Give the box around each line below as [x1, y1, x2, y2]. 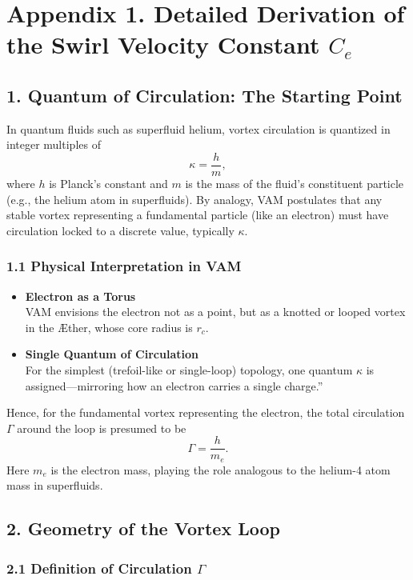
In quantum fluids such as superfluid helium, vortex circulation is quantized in [6, 120, 391, 137]
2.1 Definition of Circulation [6, 558, 192, 578]
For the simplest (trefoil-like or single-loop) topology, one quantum [25, 361, 353, 378]
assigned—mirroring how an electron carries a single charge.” [25, 377, 323, 394]
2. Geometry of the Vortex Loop [6, 516, 280, 541]
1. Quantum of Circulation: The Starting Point [6, 82, 403, 107]
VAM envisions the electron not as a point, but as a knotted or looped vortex [25, 303, 406, 320]
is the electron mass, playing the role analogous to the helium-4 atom [50, 461, 391, 478]
